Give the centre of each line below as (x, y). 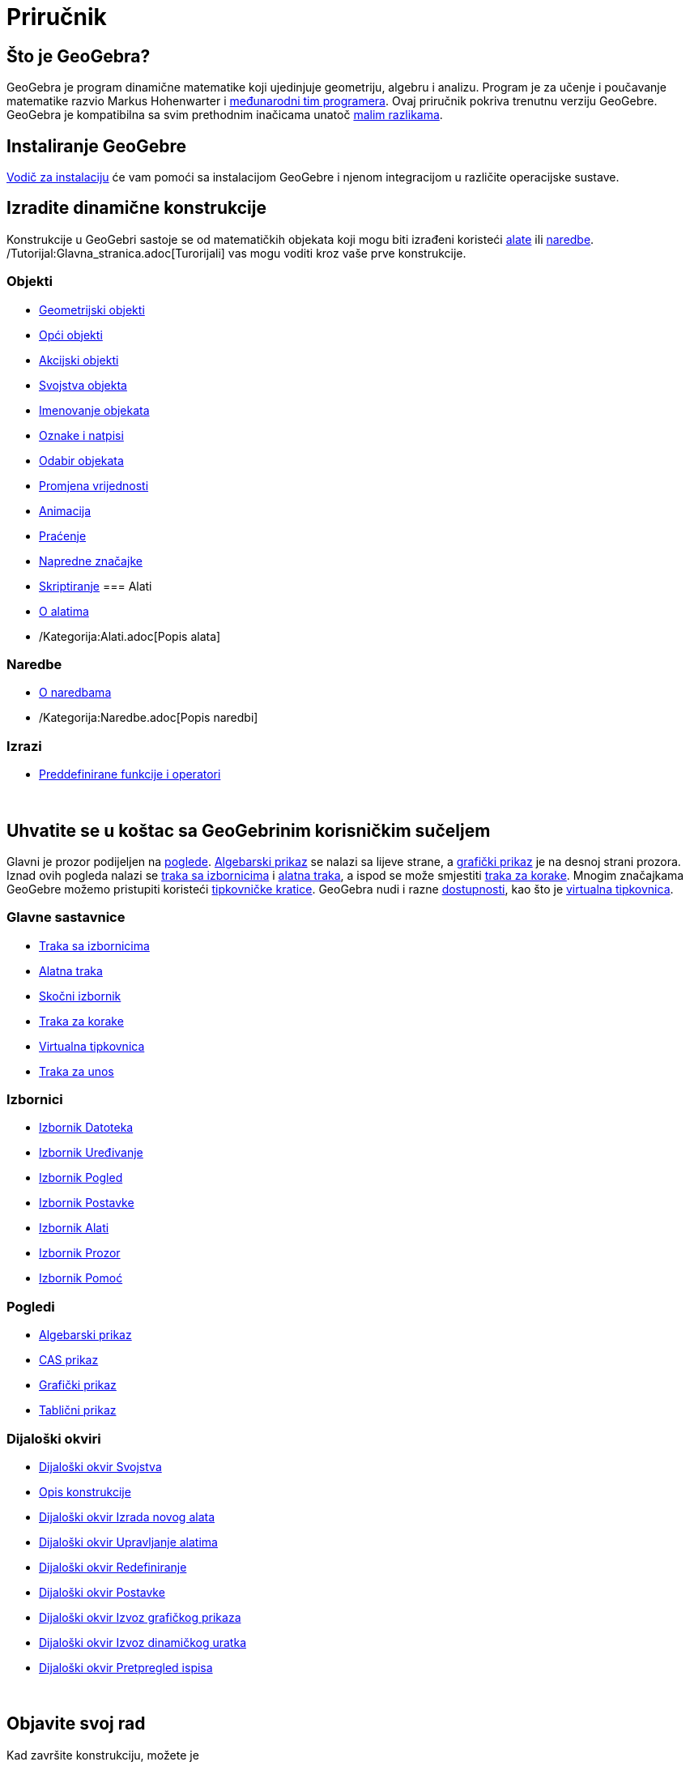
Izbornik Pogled (81, 1178)
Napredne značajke (91, 561)
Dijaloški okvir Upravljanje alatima (128, 1542)
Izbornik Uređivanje (91, 1153)
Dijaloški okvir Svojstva (100, 1466)
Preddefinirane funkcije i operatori (130, 774)
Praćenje (63, 535)
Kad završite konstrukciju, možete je (103, 1755)
